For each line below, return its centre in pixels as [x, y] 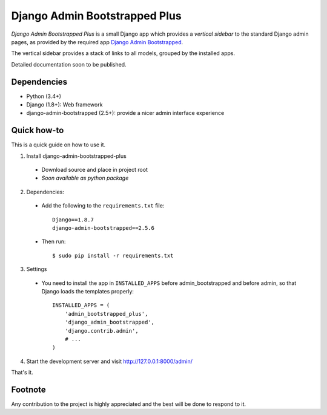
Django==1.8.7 [73, 220]
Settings [37, 269]
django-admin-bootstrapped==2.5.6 [103, 228]
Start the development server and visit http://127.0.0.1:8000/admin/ [110, 361]
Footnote [29, 389]
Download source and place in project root [95, 170]
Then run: [54, 241]
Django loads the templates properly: [88, 291]
